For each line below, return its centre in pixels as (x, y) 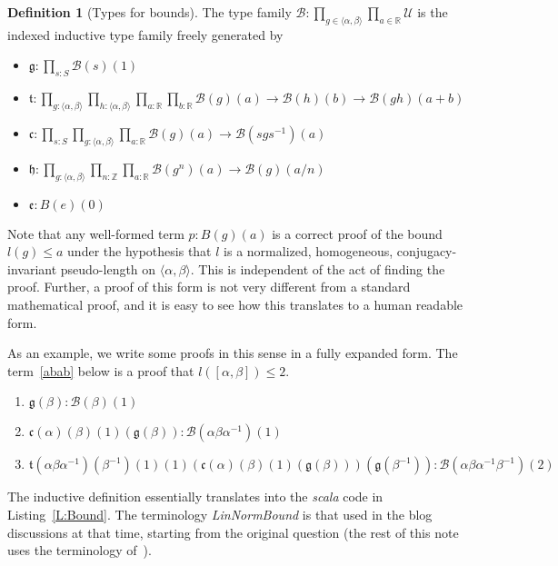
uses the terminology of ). (80, 550)
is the (433, 12)
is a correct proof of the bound (357, 233)
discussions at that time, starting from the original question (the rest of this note (233, 532)
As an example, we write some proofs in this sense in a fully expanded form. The (233, 353)
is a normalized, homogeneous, (309, 251)
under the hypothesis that (139, 251)
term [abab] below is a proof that (101, 370)
